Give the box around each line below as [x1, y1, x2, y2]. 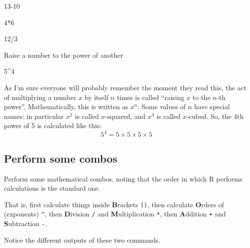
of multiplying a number [4, 92, 76, 102]
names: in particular [4, 111, 64, 121]
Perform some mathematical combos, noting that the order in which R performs [4, 173, 243, 183]
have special [194, 101, 230, 112]
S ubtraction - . [4, 218, 47, 229]
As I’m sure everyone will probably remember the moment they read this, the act [4, 82, 247, 92]
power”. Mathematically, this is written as [4, 101, 128, 112]
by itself [84, 92, 108, 102]
